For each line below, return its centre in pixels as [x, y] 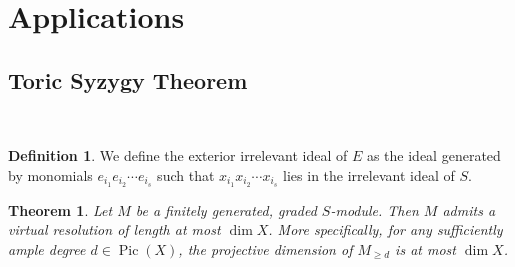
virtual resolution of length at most [114, 229]
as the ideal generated [433, 155]
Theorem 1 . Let [60, 209]
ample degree [47, 248]
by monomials [50, 174]
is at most [425, 248]
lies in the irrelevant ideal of [369, 174]
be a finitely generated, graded [226, 209]
